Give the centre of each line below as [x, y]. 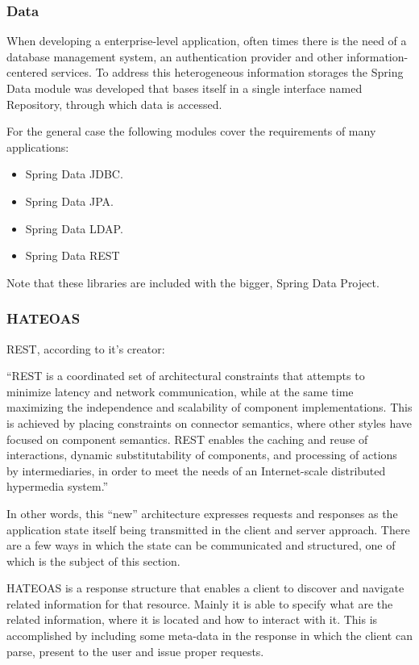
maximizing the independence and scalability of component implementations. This [209, 407]
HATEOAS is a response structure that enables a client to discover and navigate [205, 588]
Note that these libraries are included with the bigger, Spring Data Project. [193, 282]
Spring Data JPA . [69, 201]
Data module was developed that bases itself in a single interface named [185, 88]
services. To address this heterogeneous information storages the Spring [227, 72]
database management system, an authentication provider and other [175, 56]
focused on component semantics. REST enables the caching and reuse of [187, 439]
